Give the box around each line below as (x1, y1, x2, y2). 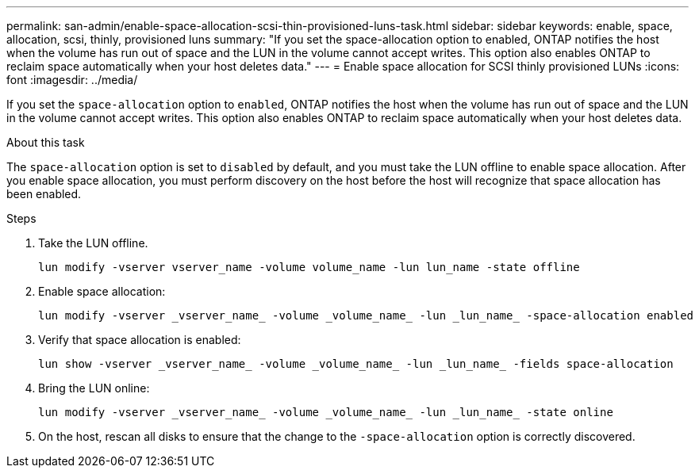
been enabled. (6, 187, 82, 201)
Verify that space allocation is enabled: (38, 333, 241, 346)
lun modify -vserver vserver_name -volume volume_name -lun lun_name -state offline (38, 261, 580, 273)
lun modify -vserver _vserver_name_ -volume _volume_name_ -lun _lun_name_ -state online (38, 406, 613, 419)
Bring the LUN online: (38, 381, 150, 395)
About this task (6, 136, 85, 149)
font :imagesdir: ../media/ (6, 73, 138, 86)
